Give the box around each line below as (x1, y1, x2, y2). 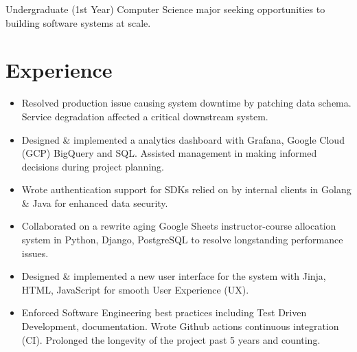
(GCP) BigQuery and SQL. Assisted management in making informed (21, 146, 317, 160)
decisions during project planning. (21, 159, 164, 173)
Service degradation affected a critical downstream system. (21, 109, 268, 123)
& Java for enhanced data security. (21, 195, 168, 210)
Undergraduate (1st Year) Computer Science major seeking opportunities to (5, 2, 325, 16)
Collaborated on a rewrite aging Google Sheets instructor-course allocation (21, 219, 336, 233)
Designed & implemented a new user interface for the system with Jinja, (21, 269, 326, 283)
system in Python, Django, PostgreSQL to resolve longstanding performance (21, 232, 343, 247)
